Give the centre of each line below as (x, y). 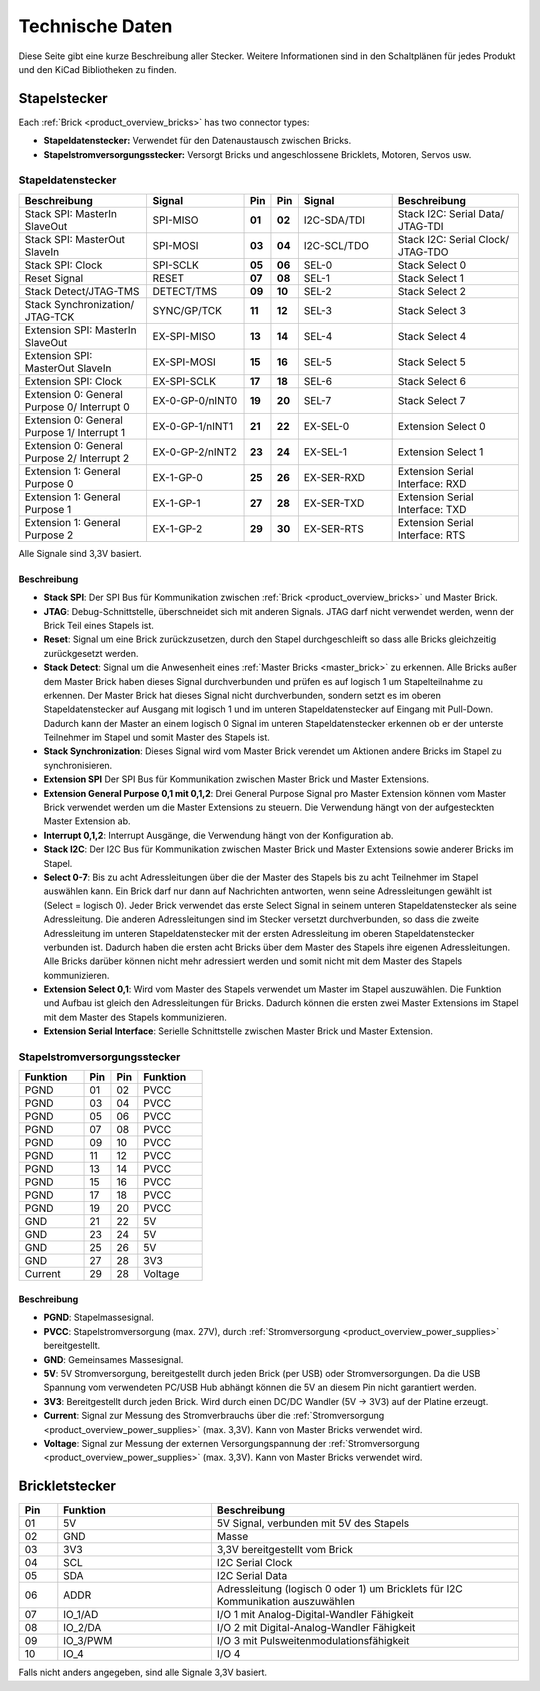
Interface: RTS (431, 535)
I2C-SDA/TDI (334, 220)
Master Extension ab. (87, 821)
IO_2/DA (82, 1628)
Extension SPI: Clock (73, 381)
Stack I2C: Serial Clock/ (453, 239)
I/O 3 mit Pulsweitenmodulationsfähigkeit (313, 1641)
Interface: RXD (432, 483)
